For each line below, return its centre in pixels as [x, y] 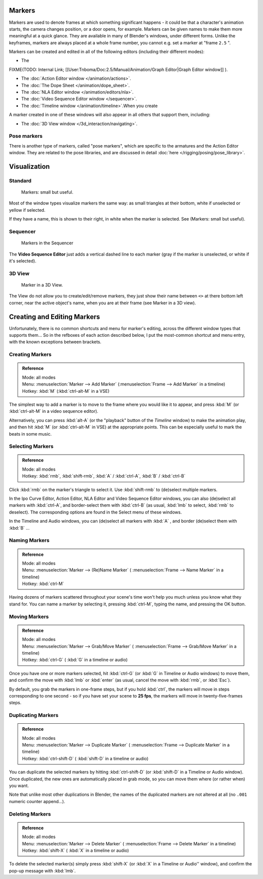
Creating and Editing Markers [55, 317]
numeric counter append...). [37, 801]
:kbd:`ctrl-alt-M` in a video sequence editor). [54, 411]
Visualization [29, 166]
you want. [19, 786]
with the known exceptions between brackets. [55, 342]
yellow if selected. [27, 210]
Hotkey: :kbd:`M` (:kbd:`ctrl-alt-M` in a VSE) [66, 391]
